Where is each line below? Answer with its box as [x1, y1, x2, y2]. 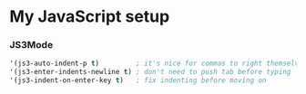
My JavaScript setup [9, 6, 170, 27]
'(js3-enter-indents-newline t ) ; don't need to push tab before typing [9, 68, 291, 77]
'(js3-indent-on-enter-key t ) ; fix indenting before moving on [9, 76, 267, 85]
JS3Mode [9, 39, 54, 52]
